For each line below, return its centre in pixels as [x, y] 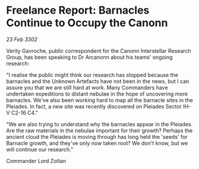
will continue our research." [40, 149]
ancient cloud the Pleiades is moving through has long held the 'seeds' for [97, 136]
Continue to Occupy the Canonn [87, 23]
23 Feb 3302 [22, 39]
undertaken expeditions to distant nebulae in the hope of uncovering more [97, 94]
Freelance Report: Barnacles [78, 10]
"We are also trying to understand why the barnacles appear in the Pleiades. [99, 124]
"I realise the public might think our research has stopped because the [92, 75]
